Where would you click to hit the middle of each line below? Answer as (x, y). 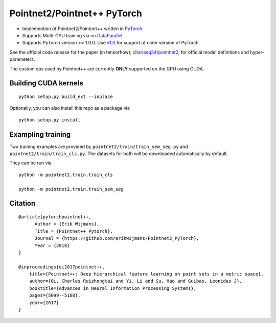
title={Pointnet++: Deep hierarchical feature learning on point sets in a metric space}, (146, 274)
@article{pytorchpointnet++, (55, 217)
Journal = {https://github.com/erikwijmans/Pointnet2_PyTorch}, (117, 238)
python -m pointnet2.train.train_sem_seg (71, 189)
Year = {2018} (52, 245)
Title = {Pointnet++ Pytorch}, (74, 231)
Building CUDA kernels (47, 83)
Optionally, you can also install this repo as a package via (70, 108)
